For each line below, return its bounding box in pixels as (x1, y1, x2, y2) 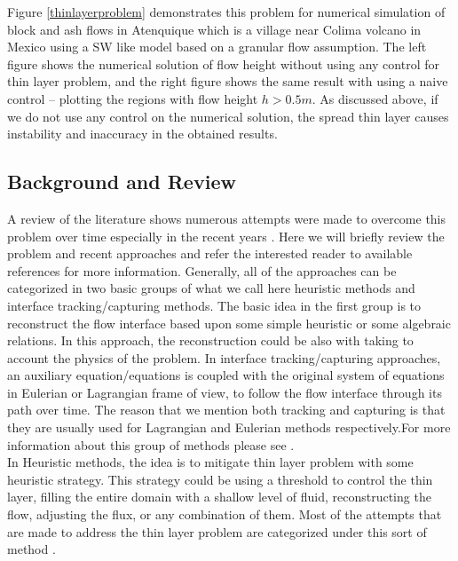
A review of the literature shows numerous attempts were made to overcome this (7, 209, 446, 227)
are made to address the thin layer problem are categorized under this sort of (7, 522, 427, 541)
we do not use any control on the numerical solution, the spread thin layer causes (7, 107, 449, 125)
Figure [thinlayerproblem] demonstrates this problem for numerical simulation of (7, 3, 446, 20)
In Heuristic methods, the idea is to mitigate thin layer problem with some (7, 453, 414, 471)
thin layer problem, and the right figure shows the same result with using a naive (7, 72, 448, 91)
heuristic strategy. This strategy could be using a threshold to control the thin (7, 470, 433, 488)
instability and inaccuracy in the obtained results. (7, 124, 278, 143)
